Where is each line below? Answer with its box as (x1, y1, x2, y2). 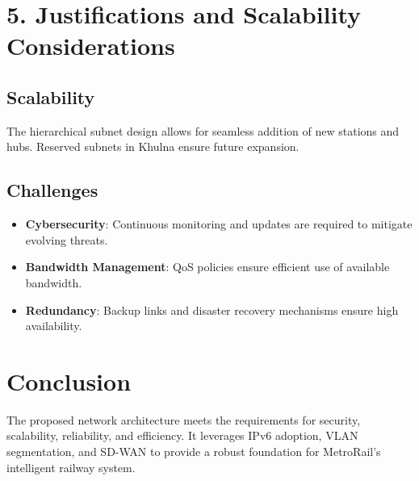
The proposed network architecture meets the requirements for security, (6, 411, 361, 428)
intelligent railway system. (6, 458, 136, 475)
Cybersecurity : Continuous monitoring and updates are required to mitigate (25, 215, 413, 232)
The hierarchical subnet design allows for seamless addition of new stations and (6, 122, 400, 139)
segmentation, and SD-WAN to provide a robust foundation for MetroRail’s (6, 443, 381, 460)
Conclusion (6, 364, 132, 397)
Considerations (6, 29, 175, 62)
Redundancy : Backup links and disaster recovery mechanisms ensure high (25, 301, 399, 318)
